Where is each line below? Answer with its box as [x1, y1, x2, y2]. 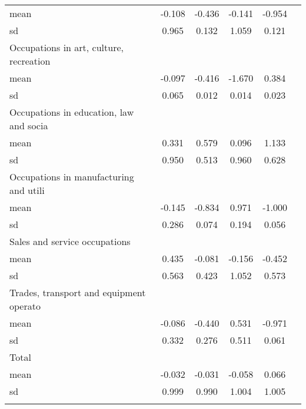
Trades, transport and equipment [9, 286, 146, 299]
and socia [9, 119, 48, 132]
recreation [9, 54, 51, 68]
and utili [9, 183, 45, 197]
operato [9, 299, 41, 313]
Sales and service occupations [9, 234, 131, 248]
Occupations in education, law [9, 105, 134, 119]
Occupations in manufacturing [9, 170, 134, 183]
